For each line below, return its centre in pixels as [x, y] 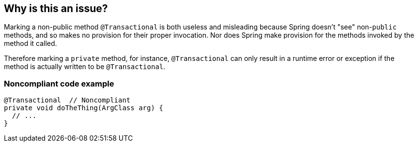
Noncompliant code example [59, 83]
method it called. [31, 44]
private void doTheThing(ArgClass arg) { [84, 108]
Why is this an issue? [56, 8]
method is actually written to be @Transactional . [85, 67]
